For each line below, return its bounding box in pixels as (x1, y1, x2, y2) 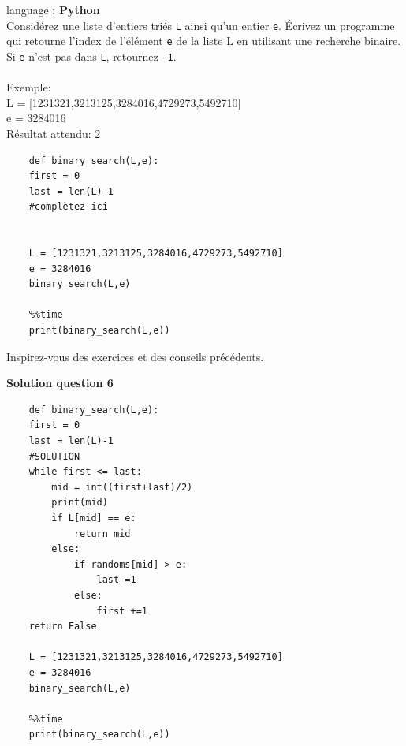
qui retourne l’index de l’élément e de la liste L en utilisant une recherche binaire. (6, 32, 401, 49)
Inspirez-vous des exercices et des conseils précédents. (6, 348, 264, 364)
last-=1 (96, 574, 136, 586)
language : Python (6, 2, 100, 17)
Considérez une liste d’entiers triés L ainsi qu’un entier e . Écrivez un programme (6, 17, 395, 33)
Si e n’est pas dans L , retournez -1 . (6, 47, 177, 64)
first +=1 (96, 605, 147, 617)
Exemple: (6, 79, 51, 95)
